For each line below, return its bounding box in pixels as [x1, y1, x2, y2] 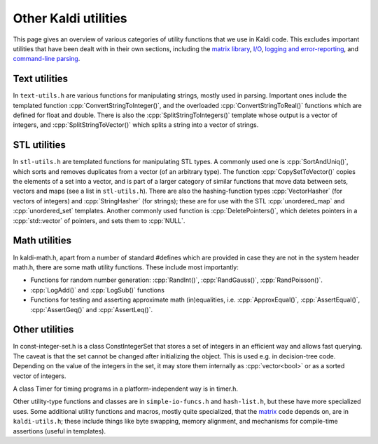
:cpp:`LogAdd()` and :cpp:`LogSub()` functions [30, 285, 164, 294]
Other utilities [13, 323, 74, 336]
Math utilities [13, 235, 72, 247]
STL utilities [13, 139, 66, 151]
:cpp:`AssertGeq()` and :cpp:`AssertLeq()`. [30, 305, 153, 314]
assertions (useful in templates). [13, 426, 106, 435]
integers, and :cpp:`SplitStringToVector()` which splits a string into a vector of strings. [13, 121, 259, 129]
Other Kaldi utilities [13, 11, 127, 26]
